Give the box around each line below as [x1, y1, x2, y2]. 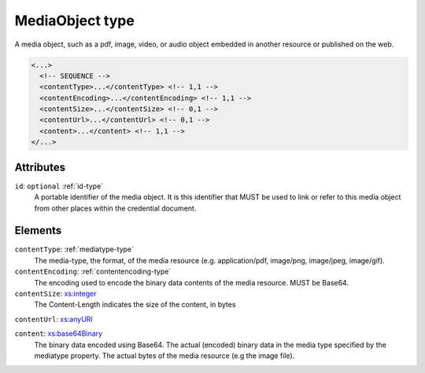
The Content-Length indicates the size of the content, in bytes [34, 300, 236, 309]
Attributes [14, 160, 66, 173]
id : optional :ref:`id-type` [14, 181, 104, 191]
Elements [14, 224, 62, 237]
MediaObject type [14, 12, 135, 29]
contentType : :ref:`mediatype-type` [14, 244, 134, 254]
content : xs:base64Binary [14, 329, 102, 338]
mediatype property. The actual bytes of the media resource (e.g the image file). [34, 351, 295, 360]
